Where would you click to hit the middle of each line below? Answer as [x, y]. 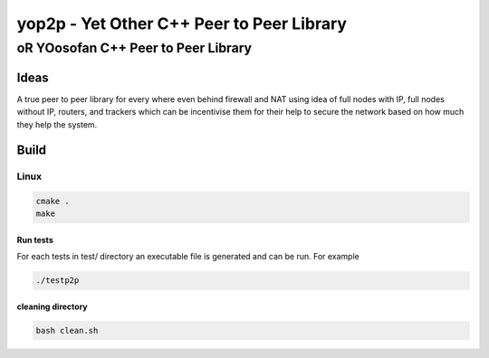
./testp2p [58, 281]
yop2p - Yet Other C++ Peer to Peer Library [182, 24]
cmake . [53, 202]
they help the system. [57, 124]
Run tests [35, 240]
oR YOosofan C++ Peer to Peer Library [134, 48]
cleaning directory [52, 306]
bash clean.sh [67, 330]
